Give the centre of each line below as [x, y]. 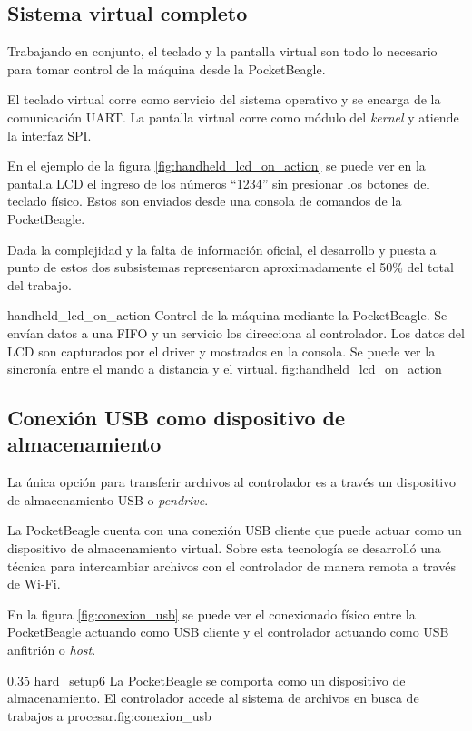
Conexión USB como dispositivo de [177, 418]
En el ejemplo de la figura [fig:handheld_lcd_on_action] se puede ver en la [216, 166]
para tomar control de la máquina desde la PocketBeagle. [167, 68]
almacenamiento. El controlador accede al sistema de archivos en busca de [213, 698]
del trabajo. [39, 284]
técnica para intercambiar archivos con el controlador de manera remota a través [231, 565]
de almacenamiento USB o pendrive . [108, 499]
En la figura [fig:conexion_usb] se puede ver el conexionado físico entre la [211, 614]
